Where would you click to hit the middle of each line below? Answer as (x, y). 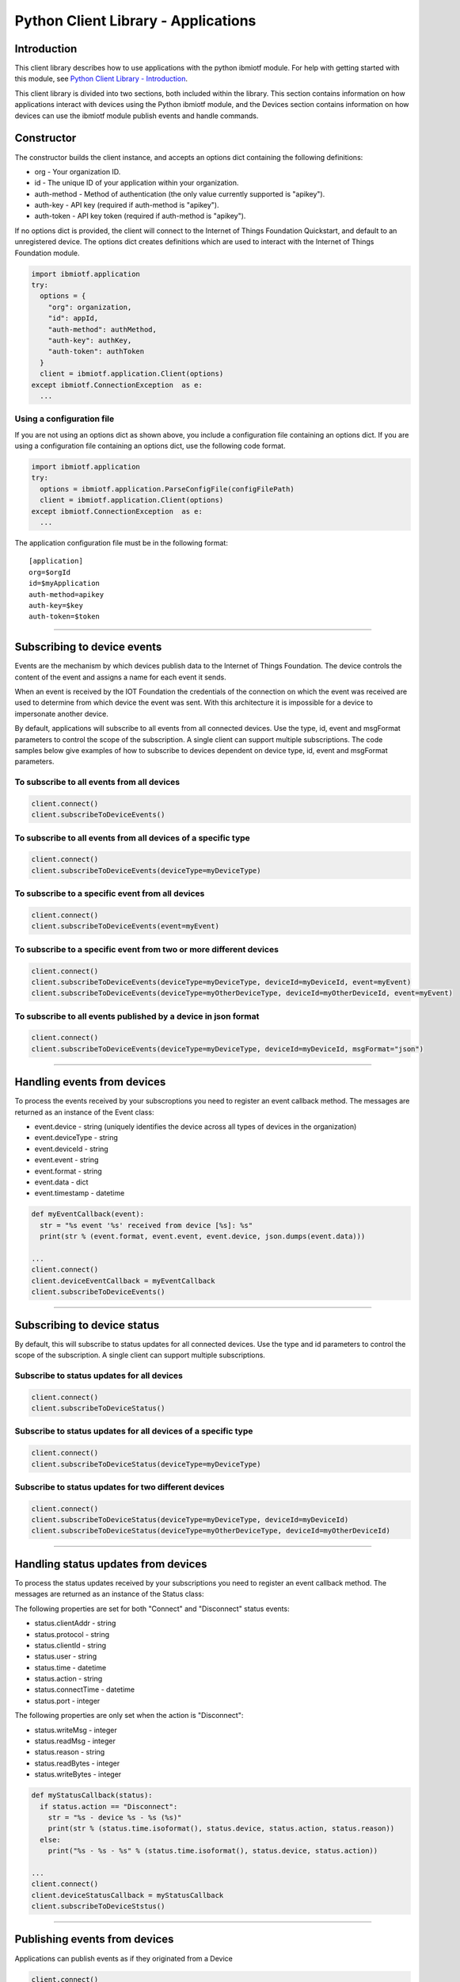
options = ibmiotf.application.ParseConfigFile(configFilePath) (167, 489)
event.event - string (67, 1160)
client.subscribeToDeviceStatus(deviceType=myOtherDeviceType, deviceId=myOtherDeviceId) (211, 1531)
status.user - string (66, 1656)
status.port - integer (67, 1701)
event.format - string (68, 1171)
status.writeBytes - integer (78, 1774)
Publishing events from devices (94, 1940)
